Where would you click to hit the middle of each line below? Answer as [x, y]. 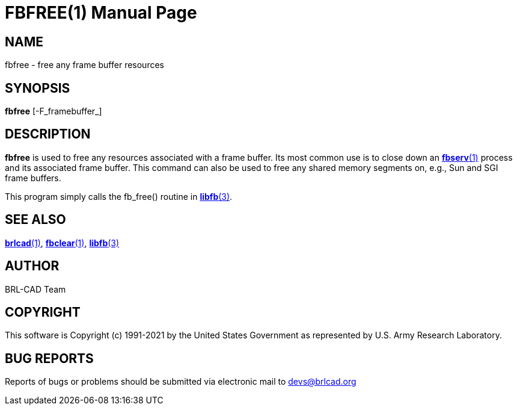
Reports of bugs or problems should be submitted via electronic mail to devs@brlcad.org [181, 382]
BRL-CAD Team [35, 289]
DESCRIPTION [48, 134]
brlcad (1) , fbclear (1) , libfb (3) [62, 243]
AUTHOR [32, 266]
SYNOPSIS [38, 88]
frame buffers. [33, 178]
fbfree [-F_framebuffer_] [54, 111]
